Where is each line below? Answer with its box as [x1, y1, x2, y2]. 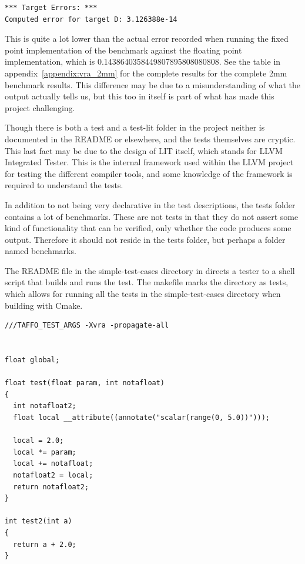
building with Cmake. [5, 299, 83, 311]
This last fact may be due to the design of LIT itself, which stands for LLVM [5, 144, 283, 156]
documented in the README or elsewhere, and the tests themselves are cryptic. [5, 132, 296, 145]
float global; [5, 356, 60, 365]
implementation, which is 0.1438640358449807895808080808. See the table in [5, 55, 281, 68]
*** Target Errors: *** [5, 4, 98, 12]
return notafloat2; [13, 482, 89, 491]
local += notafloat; [13, 459, 93, 468]
